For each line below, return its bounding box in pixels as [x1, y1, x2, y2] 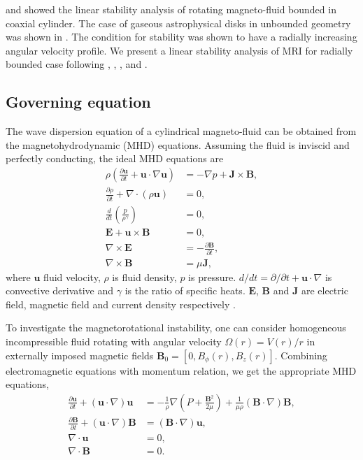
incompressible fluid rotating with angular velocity [6, 333, 222, 348]
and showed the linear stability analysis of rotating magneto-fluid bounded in [6, 2, 336, 16]
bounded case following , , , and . [6, 57, 148, 71]
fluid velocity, [43, 269, 101, 284]
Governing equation [6, 91, 151, 113]
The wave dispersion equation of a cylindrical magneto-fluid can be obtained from [6, 124, 357, 138]
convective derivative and [6, 283, 114, 298]
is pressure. [188, 269, 236, 284]
